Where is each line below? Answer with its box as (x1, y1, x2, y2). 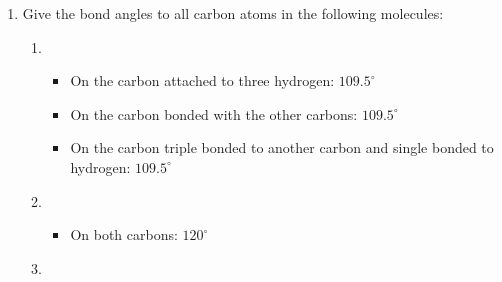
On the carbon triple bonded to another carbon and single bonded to (70, 137, 494, 158)
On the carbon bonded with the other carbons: (70, 103, 358, 124)
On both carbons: (70, 224, 178, 245)
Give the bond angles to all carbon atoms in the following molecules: (22, 3, 444, 23)
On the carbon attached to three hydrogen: (70, 70, 335, 91)
